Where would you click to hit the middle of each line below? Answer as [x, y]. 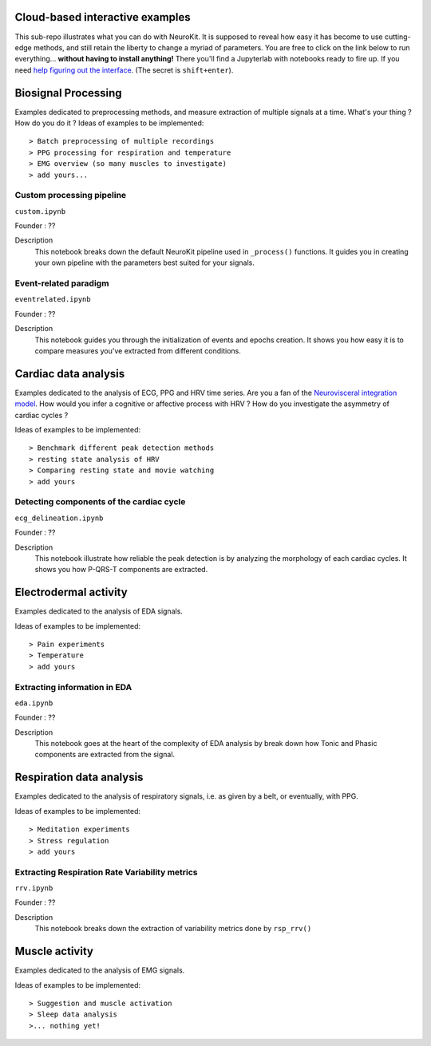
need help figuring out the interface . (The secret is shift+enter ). [124, 70]
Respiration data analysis [79, 778]
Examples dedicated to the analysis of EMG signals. [100, 970]
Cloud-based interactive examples [103, 17]
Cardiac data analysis [70, 374]
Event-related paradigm [62, 283]
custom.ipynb [40, 211]
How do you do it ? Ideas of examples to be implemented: [109, 123]
